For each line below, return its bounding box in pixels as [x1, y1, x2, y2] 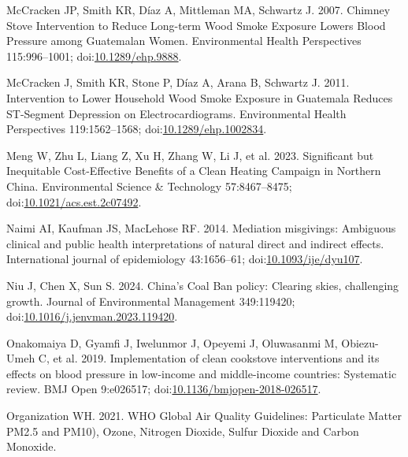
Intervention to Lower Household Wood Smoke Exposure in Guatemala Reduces [6, 89, 393, 106]
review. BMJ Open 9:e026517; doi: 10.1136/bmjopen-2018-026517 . [6, 381, 321, 397]
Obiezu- [341, 334, 379, 351]
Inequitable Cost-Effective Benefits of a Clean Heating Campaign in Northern [6, 162, 381, 179]
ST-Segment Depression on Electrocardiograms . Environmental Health [6, 105, 347, 121]
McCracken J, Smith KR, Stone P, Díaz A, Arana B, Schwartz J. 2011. [6, 74, 350, 91]
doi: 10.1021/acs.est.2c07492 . [6, 193, 142, 210]
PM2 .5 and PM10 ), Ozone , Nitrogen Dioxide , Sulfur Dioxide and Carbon [6, 422, 359, 439]
